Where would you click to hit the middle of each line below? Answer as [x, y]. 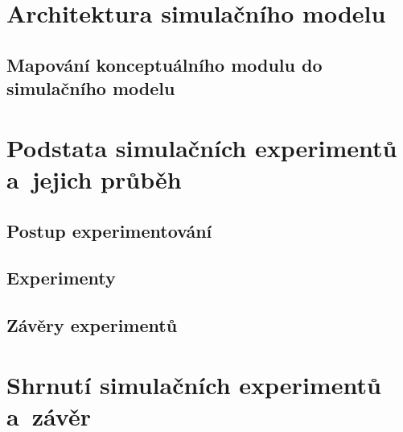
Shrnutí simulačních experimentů [194, 384]
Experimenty [61, 278]
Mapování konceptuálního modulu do [164, 64]
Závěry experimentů [92, 325]
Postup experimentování [109, 230]
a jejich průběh [94, 179]
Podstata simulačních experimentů [202, 147]
